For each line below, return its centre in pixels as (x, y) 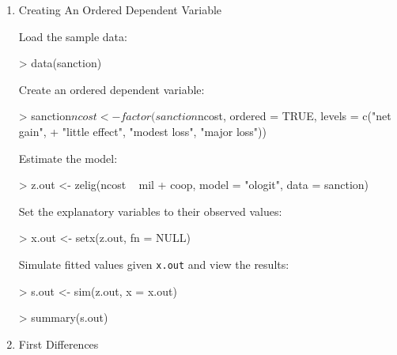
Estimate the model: (68, 158)
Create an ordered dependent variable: (112, 89)
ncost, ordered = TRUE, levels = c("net (295, 116)
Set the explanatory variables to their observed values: (150, 211)
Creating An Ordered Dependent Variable (120, 9)
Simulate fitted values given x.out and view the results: (154, 264)
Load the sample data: (73, 36)
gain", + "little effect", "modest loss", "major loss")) (142, 131)
